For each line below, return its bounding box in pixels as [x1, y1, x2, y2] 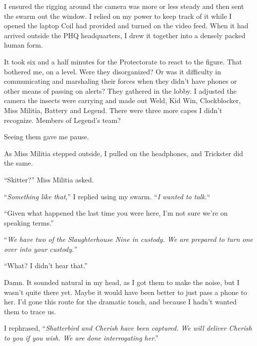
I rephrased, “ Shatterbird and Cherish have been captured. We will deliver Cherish [4, 323, 252, 333]
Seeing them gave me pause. [4, 131, 89, 142]
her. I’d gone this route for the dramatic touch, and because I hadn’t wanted [4, 296, 237, 307]
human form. [4, 40, 43, 50]
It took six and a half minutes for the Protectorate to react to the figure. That [4, 56, 242, 66]
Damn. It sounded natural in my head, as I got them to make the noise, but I [4, 277, 240, 288]
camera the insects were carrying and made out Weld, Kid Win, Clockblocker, [4, 95, 241, 106]
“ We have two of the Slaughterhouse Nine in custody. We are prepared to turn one [4, 234, 253, 244]
